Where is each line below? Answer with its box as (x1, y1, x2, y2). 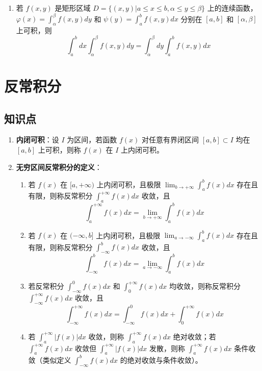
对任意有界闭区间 (141, 134, 199, 145)
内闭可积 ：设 (16, 134, 59, 145)
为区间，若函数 (67, 134, 117, 145)
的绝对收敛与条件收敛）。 (120, 354, 202, 365)
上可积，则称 (38, 144, 81, 155)
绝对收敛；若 (173, 331, 216, 341)
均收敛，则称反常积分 (169, 280, 241, 291)
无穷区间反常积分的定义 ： (16, 161, 102, 172)
